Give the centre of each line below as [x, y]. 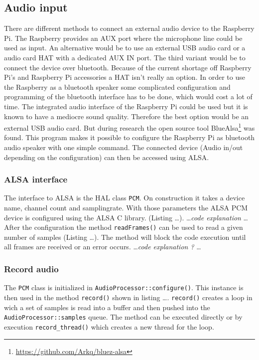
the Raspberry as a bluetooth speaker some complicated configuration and [117, 87]
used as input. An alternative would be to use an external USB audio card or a [125, 48]
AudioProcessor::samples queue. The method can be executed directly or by [123, 317]
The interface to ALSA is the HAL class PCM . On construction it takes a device [125, 198]
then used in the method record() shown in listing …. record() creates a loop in [128, 297]
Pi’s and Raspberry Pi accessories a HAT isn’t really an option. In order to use [125, 77]
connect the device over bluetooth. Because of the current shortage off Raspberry [128, 67]
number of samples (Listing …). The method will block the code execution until [125, 237]
